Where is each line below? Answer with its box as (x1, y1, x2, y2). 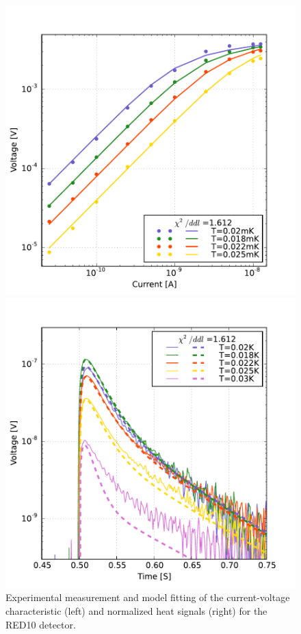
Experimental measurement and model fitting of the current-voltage (5, 590, 290, 604)
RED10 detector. (5, 617, 76, 631)
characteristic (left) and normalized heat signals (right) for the (5, 604, 267, 618)
